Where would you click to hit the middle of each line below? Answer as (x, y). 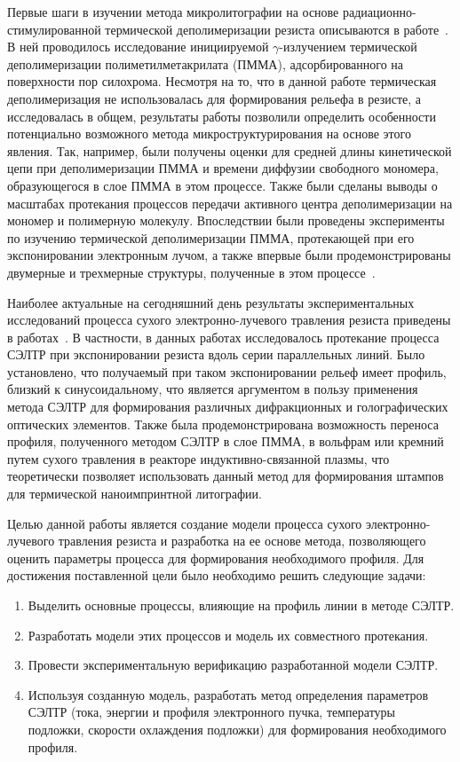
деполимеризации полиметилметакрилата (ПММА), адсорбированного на (206, 63)
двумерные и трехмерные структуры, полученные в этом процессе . (191, 272)
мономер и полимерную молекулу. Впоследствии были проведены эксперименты (226, 220)
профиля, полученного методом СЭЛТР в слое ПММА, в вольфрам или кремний (226, 441)
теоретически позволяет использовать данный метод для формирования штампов (226, 476)
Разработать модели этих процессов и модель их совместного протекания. (228, 635)
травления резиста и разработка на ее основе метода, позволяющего (242, 541)
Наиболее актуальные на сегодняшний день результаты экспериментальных (211, 302)
